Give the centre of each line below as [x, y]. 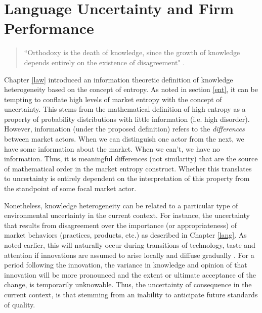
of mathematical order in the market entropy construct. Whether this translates [128, 168]
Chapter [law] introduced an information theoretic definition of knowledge [119, 79]
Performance [49, 28]
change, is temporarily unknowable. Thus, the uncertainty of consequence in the [128, 284]
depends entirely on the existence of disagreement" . [104, 62]
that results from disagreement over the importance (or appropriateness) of [120, 225]
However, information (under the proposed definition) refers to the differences [124, 129]
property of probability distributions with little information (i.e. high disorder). [127, 119]
